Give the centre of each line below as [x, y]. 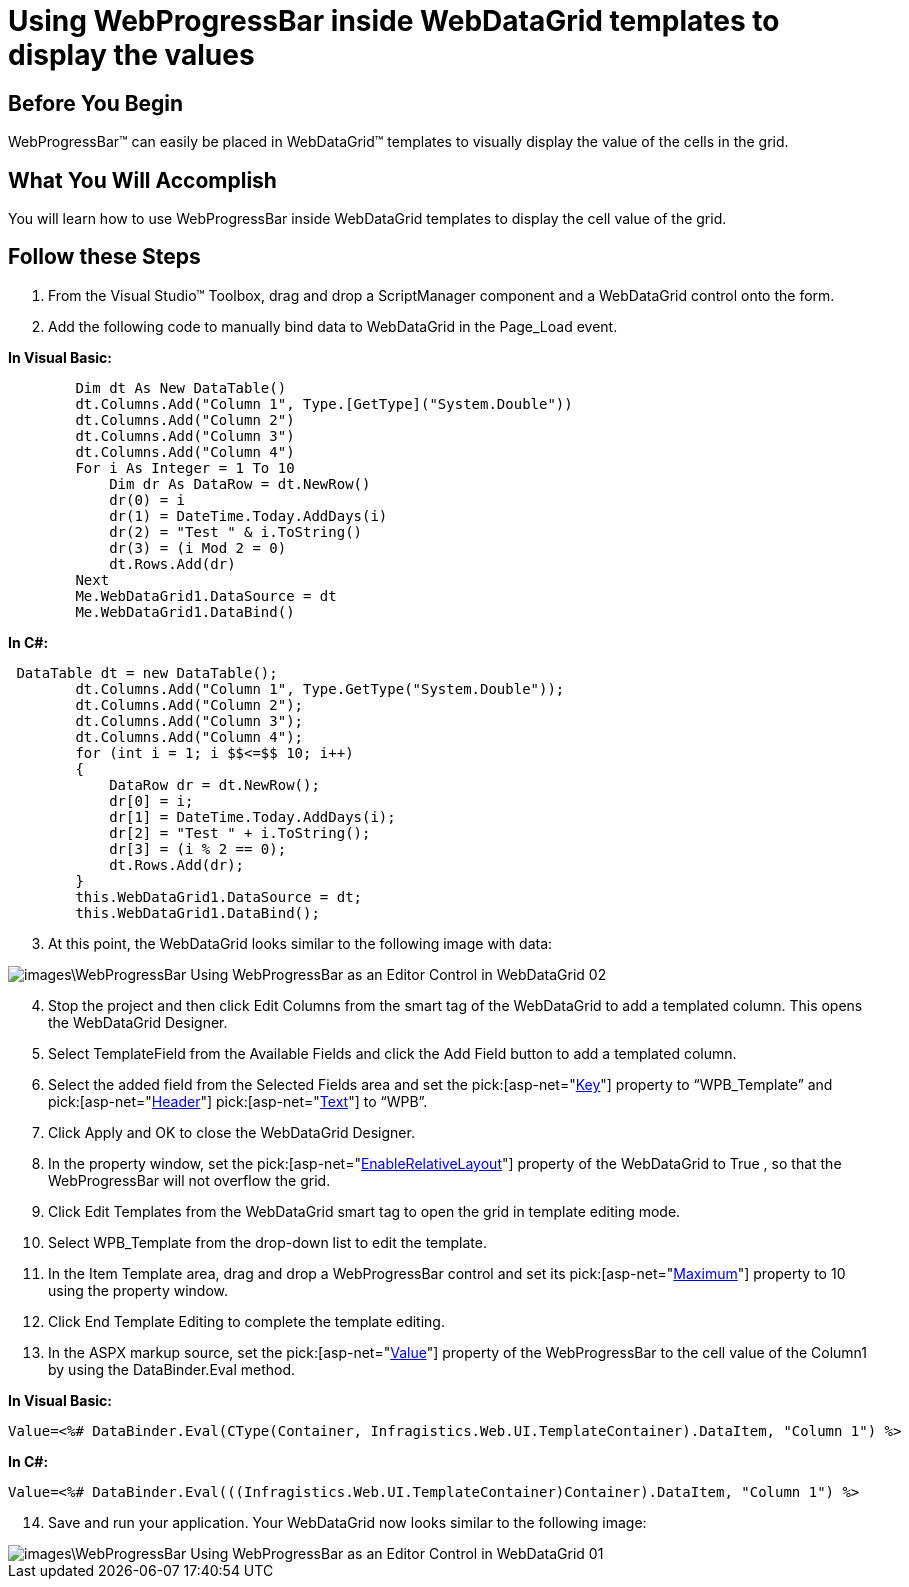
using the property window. [138, 1290]
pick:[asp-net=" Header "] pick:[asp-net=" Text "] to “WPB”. [238, 1101]
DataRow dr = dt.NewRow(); [214, 784]
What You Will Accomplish [142, 180]
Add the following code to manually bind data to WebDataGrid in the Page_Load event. [333, 326]
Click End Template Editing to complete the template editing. [246, 1321]
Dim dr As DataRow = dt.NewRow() [240, 483]
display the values [131, 55]
